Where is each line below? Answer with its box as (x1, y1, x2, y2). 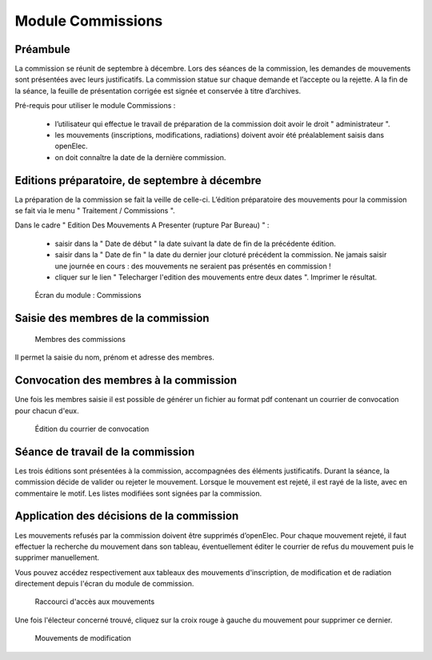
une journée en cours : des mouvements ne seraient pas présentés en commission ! (54, 261, 331, 271)
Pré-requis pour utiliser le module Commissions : (14, 101, 176, 111)
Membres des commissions (34, 334, 126, 344)
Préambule (14, 42, 71, 56)
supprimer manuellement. (14, 553, 100, 562)
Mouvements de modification (34, 634, 132, 643)
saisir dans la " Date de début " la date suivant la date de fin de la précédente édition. (54, 239, 336, 248)
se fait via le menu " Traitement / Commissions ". (14, 206, 175, 215)
